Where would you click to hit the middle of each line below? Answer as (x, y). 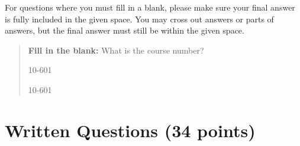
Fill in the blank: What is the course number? (116, 50)
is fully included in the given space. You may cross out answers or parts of (139, 19)
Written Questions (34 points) (130, 130)
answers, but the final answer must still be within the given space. (125, 30)
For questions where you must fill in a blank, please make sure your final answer (150, 7)
